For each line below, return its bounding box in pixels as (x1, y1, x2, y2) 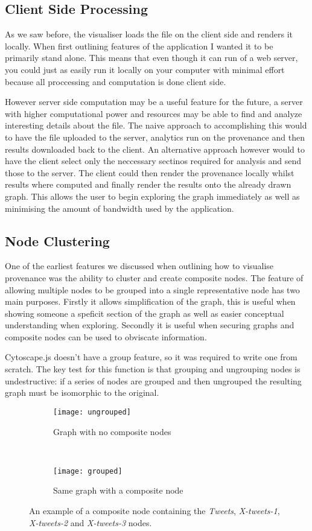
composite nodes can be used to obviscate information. (5, 330, 207, 343)
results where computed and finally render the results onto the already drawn (5, 178, 291, 191)
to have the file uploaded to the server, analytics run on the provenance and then (5, 130, 305, 143)
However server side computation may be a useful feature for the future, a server (5, 95, 303, 108)
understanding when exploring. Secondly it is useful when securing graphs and (5, 319, 294, 331)
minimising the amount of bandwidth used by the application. (5, 202, 234, 214)
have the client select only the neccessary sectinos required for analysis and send (5, 154, 302, 167)
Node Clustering (5, 231, 110, 250)
